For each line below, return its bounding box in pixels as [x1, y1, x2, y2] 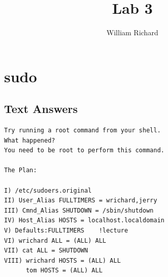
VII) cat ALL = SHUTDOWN [4, 247, 88, 255]
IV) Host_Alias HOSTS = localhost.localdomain [4, 217, 164, 224]
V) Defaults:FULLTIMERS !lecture [4, 227, 128, 235]
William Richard [106, 27, 158, 38]
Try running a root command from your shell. [4, 127, 161, 134]
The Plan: [4, 167, 37, 174]
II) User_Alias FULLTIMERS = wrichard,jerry [4, 197, 157, 204]
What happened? [4, 136, 55, 144]
